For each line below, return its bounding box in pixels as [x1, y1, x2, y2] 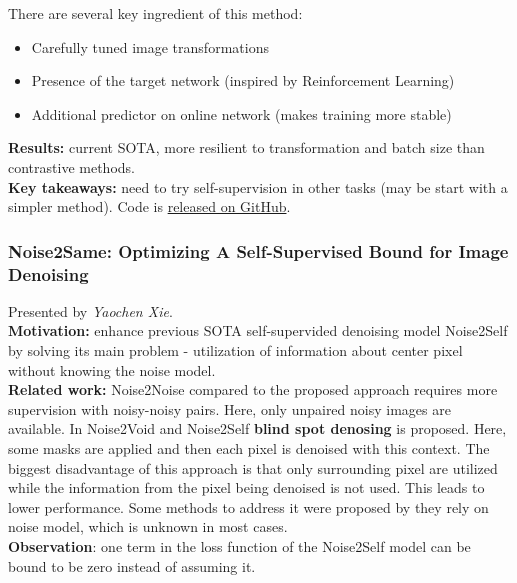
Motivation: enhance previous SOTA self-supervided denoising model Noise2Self [8, 320, 508, 341]
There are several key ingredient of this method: [8, 3, 303, 23]
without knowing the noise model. [8, 359, 216, 380]
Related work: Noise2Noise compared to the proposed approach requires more [8, 379, 498, 400]
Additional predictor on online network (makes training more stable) [31, 103, 452, 124]
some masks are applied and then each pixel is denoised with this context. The [8, 438, 490, 459]
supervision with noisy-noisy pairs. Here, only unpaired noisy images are [8, 398, 451, 419]
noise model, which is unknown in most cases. [8, 516, 288, 537]
